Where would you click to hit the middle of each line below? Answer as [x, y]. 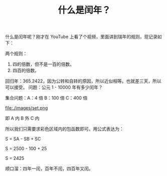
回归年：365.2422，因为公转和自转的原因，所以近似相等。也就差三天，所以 [83, 81]
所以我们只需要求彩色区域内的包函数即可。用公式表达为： [64, 129]
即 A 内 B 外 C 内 [22, 118]
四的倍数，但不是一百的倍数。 [43, 64]
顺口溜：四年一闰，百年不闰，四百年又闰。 [49, 168]
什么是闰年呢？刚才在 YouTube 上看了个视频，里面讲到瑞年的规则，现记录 [81, 37]
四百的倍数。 [26, 70]
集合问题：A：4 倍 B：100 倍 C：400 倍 [46, 98]
